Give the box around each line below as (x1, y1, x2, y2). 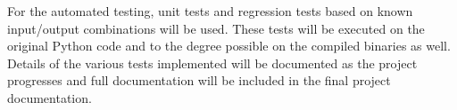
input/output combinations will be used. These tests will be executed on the (7, 19, 425, 37)
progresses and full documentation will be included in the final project (7, 71, 391, 90)
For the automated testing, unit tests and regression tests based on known (7, 2, 413, 20)
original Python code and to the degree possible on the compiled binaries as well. (7, 36, 451, 55)
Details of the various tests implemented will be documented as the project (7, 53, 418, 72)
